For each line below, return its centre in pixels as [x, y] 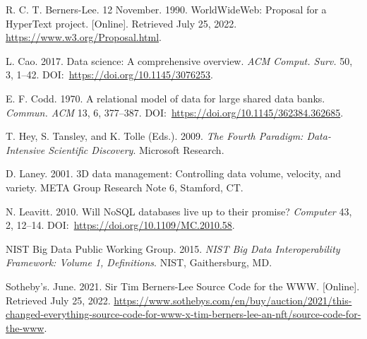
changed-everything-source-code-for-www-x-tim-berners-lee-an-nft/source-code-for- [183, 314]
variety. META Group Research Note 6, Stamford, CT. [125, 187]
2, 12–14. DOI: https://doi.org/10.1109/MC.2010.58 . [120, 225]
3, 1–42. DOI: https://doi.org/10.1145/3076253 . [109, 75]
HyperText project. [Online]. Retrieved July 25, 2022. [121, 23]
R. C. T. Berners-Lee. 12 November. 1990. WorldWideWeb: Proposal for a [166, 9]
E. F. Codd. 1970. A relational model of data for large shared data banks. [166, 98]
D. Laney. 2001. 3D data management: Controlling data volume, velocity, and [174, 173]
